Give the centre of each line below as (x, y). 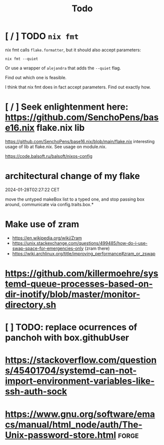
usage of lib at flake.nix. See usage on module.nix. (56, 147)
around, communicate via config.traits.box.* (49, 204)
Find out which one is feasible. (36, 77)
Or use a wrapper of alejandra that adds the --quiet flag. (63, 68)
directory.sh (31, 305)
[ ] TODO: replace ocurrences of (71, 327)
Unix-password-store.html (61, 435)
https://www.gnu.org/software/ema (80, 414)
